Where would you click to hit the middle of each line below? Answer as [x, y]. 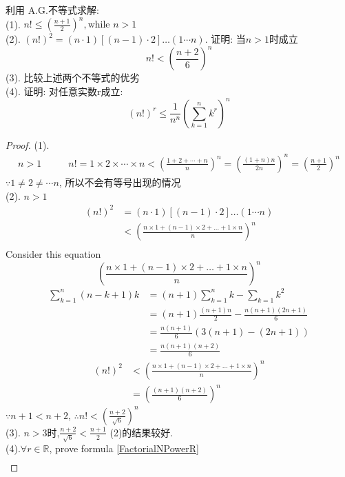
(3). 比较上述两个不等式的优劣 [73, 78]
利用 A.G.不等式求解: [52, 10]
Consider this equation [53, 254]
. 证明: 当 [225, 39]
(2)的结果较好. [142, 432]
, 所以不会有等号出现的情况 [120, 182]
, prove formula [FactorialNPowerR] [124, 448]
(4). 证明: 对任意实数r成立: [64, 91]
